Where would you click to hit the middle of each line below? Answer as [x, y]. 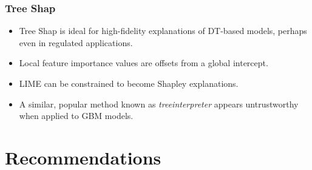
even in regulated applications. [76, 42]
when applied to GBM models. [76, 116]
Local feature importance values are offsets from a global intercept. [144, 63]
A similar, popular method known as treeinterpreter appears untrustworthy [159, 104]
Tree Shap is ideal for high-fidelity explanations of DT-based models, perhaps [163, 31]
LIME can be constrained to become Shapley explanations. [129, 83]
